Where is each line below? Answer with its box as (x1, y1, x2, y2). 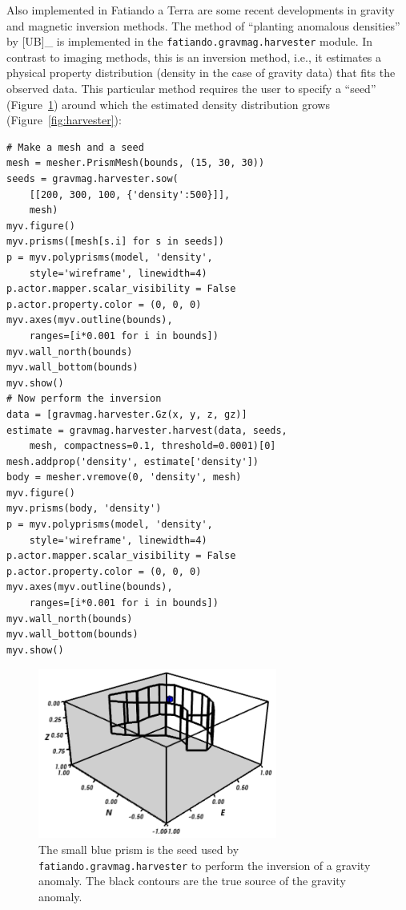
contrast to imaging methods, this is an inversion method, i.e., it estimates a (6, 48, 382, 65)
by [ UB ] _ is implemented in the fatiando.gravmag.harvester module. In (6, 33, 373, 50)
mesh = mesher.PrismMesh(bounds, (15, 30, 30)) (6, 157, 265, 169)
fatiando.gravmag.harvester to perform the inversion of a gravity (38, 856, 371, 873)
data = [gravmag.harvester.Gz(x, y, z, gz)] (6, 408, 247, 420)
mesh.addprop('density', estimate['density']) (6, 455, 259, 467)
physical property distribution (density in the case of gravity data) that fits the (6, 64, 396, 81)
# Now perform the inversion (6, 393, 162, 405)
